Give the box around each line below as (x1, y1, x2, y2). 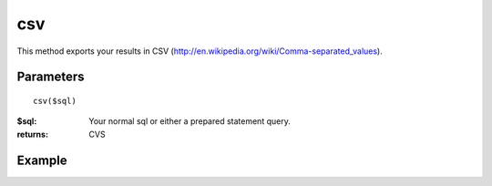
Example (16, 152, 67, 168)
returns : (16, 129, 49, 139)
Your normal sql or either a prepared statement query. (88, 116, 291, 127)
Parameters (16, 69, 85, 85)
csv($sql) (33, 96, 77, 106)
